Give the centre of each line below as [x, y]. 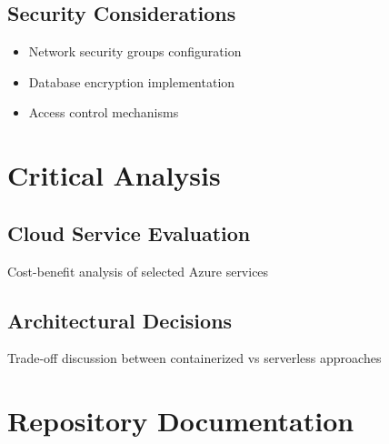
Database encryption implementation [132, 81]
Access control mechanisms [104, 112]
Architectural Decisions [120, 320]
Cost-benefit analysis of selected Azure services [138, 271]
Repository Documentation [181, 421]
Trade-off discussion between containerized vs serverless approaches [194, 358]
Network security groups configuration [135, 51]
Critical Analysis [114, 175]
